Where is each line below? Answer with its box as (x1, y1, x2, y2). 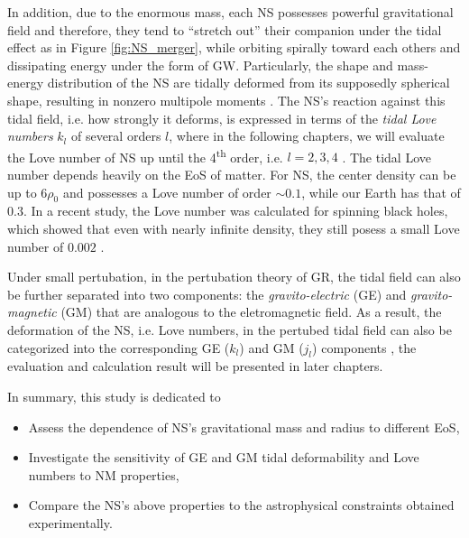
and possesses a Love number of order (62, 182, 271, 201)
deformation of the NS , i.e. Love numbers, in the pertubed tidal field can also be (7, 320, 452, 339)
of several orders (70, 126, 161, 145)
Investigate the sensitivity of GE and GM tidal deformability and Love (28, 448, 419, 467)
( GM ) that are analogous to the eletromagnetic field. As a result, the (60, 302, 442, 321)
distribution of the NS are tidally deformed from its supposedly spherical (47, 73, 450, 92)
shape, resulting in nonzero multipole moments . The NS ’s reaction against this (7, 90, 446, 109)
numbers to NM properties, (28, 465, 179, 484)
